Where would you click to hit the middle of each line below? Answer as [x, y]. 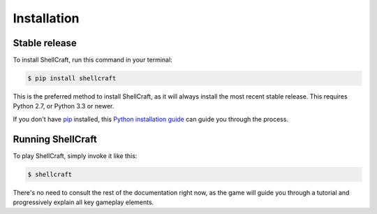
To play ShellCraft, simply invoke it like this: [75, 156]
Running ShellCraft [55, 139]
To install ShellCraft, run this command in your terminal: [93, 60]
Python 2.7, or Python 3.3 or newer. [64, 106]
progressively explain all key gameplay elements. [83, 202]
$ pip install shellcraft [72, 78]
